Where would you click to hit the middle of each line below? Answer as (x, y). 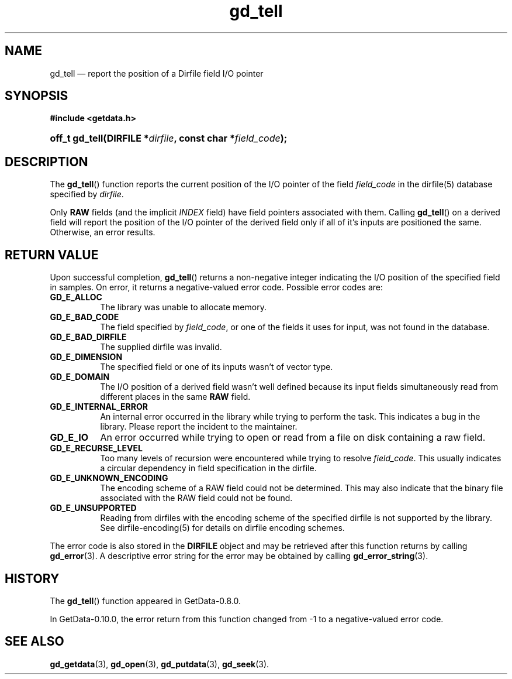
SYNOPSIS (37, 96)
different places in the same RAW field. (175, 397)
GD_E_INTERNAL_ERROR (99, 407)
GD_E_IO (69, 438)
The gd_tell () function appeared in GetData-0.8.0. (146, 601)
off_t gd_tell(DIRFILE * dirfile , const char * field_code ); (169, 138)
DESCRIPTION (46, 162)
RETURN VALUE (52, 255)
